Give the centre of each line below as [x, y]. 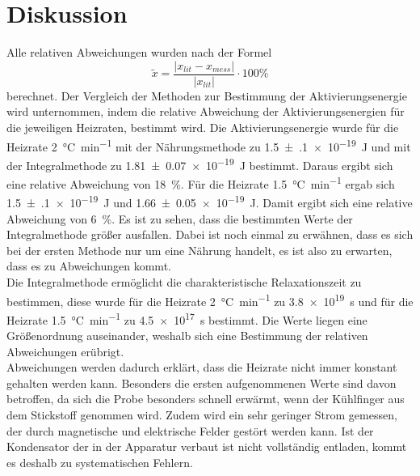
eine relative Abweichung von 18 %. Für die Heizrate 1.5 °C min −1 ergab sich [201, 183]
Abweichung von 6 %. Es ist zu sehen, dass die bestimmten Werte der [180, 218]
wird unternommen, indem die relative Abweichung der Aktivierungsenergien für [206, 111]
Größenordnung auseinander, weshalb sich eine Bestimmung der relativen [187, 336]
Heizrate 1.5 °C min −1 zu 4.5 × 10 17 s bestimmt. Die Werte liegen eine [187, 318]
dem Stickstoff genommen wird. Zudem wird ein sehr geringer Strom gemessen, [202, 414]
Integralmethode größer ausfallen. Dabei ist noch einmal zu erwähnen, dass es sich [210, 234]
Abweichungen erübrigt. [65, 351]
